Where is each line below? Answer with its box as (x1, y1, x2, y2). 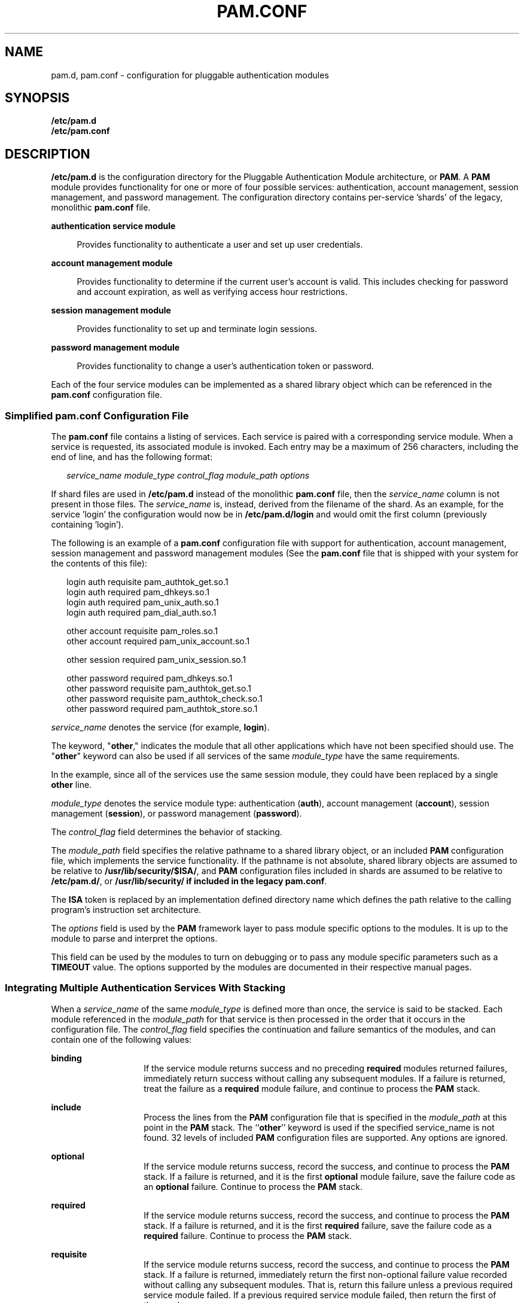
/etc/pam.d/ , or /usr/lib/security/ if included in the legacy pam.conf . (51, 876, 327, 887)
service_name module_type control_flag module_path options (66, 470, 310, 481)
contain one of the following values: (51, 1034, 192, 1045)
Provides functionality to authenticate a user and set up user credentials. (77, 239, 363, 250)
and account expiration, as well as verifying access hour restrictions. (77, 287, 348, 297)
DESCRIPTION (5, 146, 90, 162)
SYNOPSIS (5, 90, 70, 106)
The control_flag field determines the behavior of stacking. (51, 827, 282, 838)
